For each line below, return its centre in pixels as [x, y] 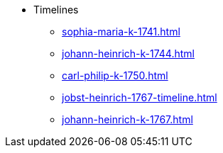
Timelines [56, 10]
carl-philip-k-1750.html [115, 75]
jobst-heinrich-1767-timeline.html [140, 97]
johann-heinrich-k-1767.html [127, 119]
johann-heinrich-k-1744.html [128, 53]
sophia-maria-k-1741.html [121, 32]
